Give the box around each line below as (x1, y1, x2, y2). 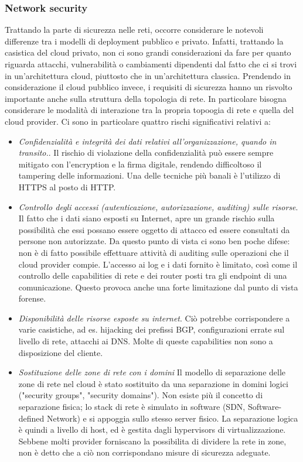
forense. (18, 292, 46, 304)
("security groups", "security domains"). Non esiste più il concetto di (18, 389, 263, 401)
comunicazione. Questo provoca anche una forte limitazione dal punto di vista (18, 280, 298, 293)
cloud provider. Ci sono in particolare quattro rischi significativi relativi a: (5, 115, 271, 127)
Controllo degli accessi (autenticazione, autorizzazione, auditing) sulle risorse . (18, 200, 298, 213)
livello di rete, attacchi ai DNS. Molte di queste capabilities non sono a (18, 335, 273, 347)
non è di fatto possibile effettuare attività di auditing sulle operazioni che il (18, 246, 289, 258)
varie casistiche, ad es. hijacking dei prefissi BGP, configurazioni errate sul (18, 323, 285, 336)
